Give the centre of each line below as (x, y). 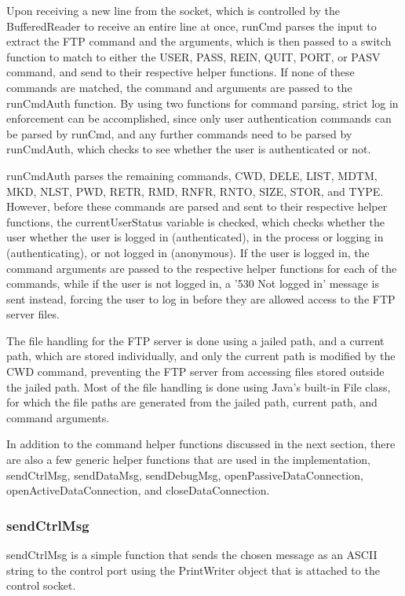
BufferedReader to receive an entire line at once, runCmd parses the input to (192, 26)
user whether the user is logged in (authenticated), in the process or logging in (195, 237)
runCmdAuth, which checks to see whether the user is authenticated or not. (189, 149)
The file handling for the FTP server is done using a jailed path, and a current (195, 340)
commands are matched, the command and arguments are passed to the (179, 87)
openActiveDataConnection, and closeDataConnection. (138, 490)
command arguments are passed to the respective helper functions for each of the (202, 268)
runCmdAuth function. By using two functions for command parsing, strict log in (202, 103)
